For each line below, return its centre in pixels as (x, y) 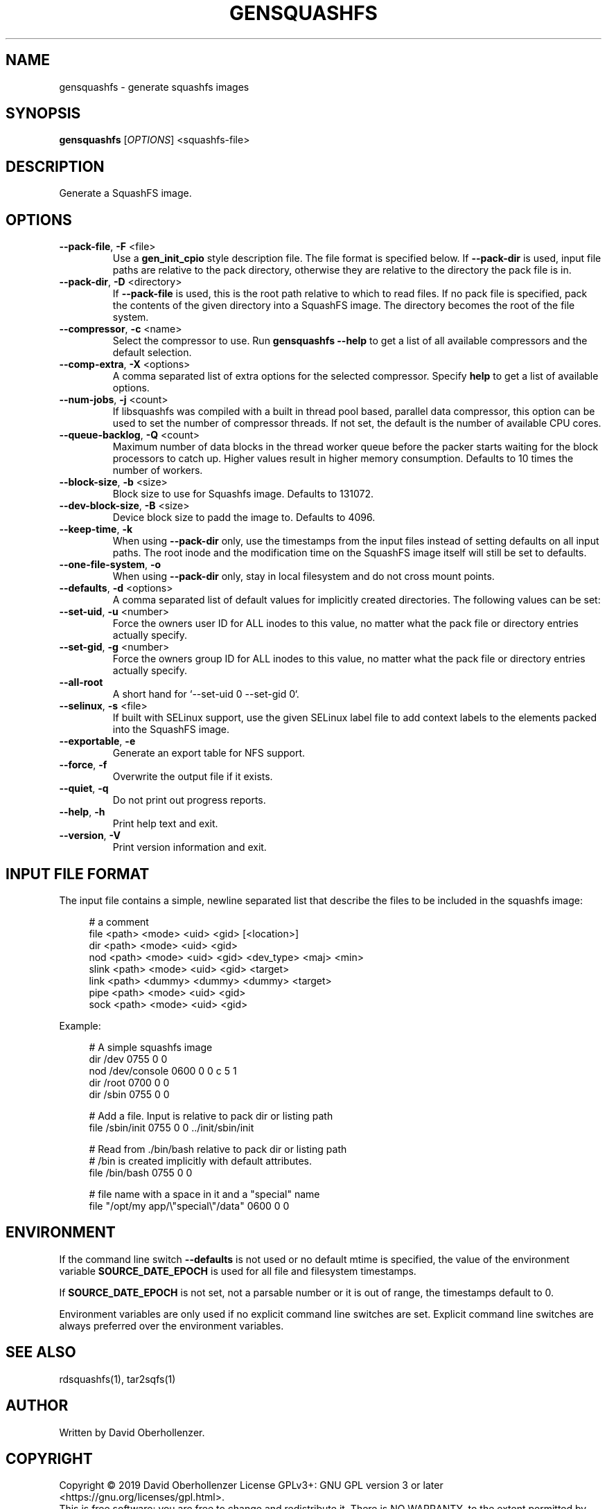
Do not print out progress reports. (189, 800)
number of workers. (158, 470)
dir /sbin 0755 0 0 (129, 1094)
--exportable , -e (97, 741)
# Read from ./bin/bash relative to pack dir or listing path (218, 1149)
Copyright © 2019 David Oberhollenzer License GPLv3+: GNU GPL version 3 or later (251, 1485)
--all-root (81, 682)
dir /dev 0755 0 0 (128, 1059)
